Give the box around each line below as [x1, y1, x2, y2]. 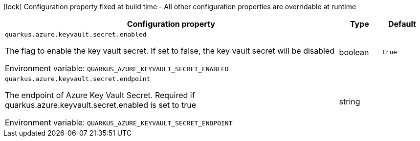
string [339, 96, 360, 106]
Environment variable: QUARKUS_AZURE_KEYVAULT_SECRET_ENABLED [5, 63, 229, 73]
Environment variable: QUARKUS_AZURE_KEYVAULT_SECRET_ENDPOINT [5, 118, 233, 127]
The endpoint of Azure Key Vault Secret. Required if [5, 90, 195, 100]
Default [388, 19, 416, 29]
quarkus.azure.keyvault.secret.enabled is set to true [5, 100, 196, 110]
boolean [339, 47, 369, 57]
